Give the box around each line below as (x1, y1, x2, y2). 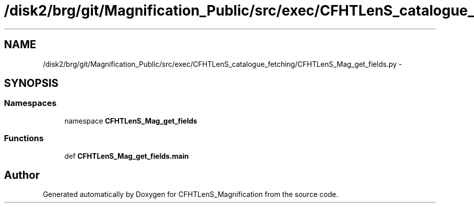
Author (4, 168, 40, 181)
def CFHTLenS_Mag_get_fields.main (64, 151, 189, 160)
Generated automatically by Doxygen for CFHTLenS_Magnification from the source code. (43, 190, 338, 199)
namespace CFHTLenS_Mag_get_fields (64, 116, 197, 125)
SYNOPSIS (4, 77, 59, 90)
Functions (4, 133, 44, 144)
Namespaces (4, 98, 57, 109)
